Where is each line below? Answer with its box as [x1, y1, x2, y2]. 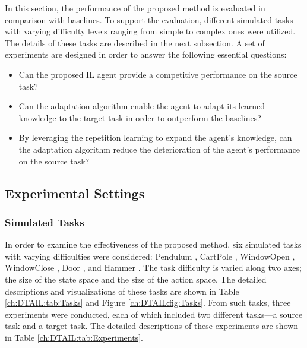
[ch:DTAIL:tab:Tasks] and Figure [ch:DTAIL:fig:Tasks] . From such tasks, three [5, 296, 291, 309]
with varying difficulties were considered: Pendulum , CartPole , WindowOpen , [5, 249, 295, 262]
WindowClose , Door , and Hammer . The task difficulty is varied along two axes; [5, 261, 302, 274]
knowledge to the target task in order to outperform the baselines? [18, 111, 261, 124]
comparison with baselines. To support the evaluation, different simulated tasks [5, 13, 293, 26]
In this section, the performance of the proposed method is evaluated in [5, 2, 265, 14]
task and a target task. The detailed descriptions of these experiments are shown [5, 319, 299, 332]
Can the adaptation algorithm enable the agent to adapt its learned [18, 100, 265, 112]
